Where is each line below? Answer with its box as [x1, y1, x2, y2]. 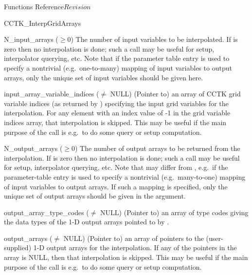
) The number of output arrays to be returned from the [75, 143, 240, 153]
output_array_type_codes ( [4, 207, 89, 217]
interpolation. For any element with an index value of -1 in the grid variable [4, 108, 231, 118]
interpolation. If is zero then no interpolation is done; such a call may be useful [4, 152, 240, 163]
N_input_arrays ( [4, 34, 58, 44]
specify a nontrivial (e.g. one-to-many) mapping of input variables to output [4, 62, 232, 73]
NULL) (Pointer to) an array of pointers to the [63, 233, 204, 243]
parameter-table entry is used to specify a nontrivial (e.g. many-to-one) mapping [4, 171, 246, 182]
